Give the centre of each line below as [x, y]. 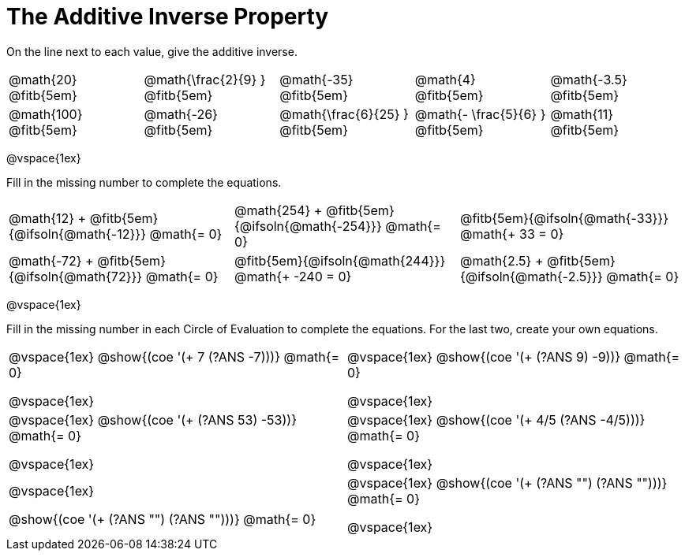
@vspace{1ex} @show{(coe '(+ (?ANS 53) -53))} [153, 420]
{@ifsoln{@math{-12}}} [77, 234]
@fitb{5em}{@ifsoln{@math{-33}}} [564, 218]
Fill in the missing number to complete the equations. [144, 182]
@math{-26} [181, 114]
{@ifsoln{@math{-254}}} [308, 226]
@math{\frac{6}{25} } [344, 114]
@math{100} [46, 114]
